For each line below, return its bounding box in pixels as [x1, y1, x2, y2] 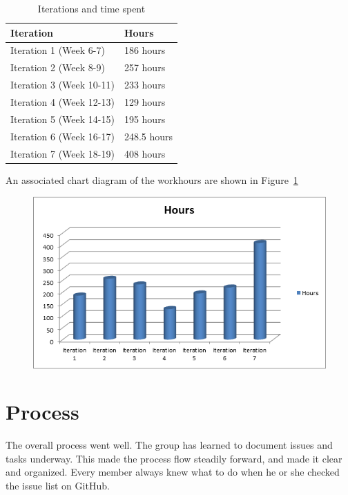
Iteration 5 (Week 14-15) [10, 111, 115, 126]
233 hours [124, 77, 166, 92]
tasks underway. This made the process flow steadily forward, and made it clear [6, 451, 342, 465]
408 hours [124, 146, 166, 160]
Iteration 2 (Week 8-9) [10, 60, 105, 75]
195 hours [124, 111, 166, 126]
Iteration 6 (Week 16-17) [10, 129, 115, 143]
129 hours [124, 94, 166, 109]
